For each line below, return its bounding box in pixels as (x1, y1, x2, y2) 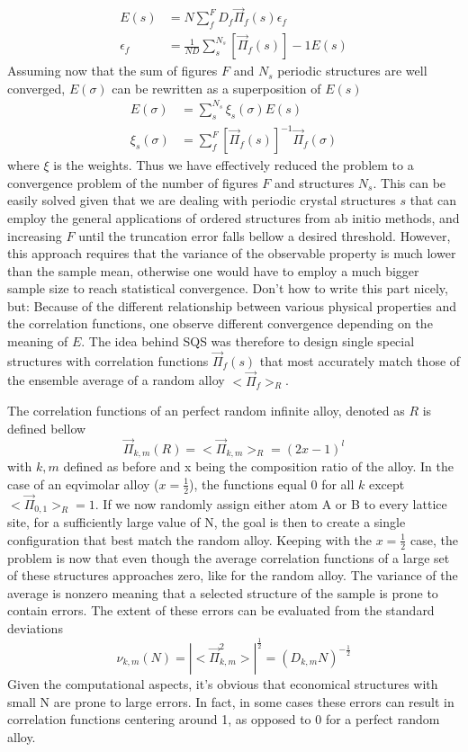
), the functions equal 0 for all (189, 474, 355, 493)
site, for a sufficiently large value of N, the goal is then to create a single (7, 513, 406, 532)
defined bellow (7, 418, 86, 437)
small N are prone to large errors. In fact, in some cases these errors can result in (7, 692, 454, 711)
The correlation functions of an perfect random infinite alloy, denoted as (7, 401, 405, 420)
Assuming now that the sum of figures (7, 61, 218, 80)
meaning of (7, 332, 68, 351)
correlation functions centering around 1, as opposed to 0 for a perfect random (7, 710, 440, 729)
